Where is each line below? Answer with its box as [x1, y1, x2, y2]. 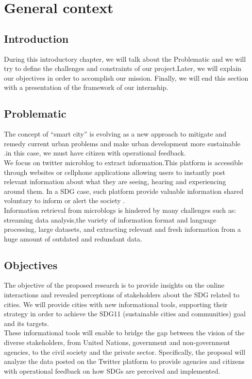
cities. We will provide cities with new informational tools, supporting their [4, 299, 228, 309]
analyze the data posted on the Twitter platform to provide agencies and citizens [4, 356, 245, 366]
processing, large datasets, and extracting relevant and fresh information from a [4, 224, 241, 234]
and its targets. [4, 318, 49, 328]
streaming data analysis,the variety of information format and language [4, 214, 217, 224]
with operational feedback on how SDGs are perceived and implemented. [4, 365, 220, 376]
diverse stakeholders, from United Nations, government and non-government [4, 337, 231, 347]
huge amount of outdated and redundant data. [4, 233, 142, 243]
